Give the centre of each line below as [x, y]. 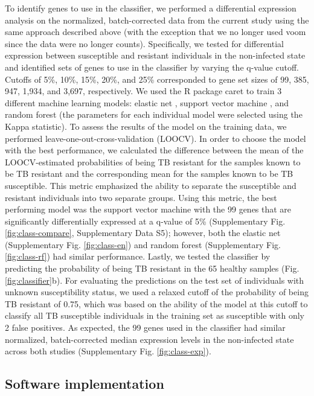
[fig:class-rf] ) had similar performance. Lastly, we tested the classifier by [138, 256]
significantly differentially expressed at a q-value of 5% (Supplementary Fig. [145, 221]
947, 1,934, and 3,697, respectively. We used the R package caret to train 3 [143, 91]
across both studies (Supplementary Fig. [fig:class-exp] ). [108, 351]
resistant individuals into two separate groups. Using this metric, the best [141, 197]
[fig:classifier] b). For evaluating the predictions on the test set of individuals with [155, 280]
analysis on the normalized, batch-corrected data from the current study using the [157, 20]
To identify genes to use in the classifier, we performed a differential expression [151, 8]
